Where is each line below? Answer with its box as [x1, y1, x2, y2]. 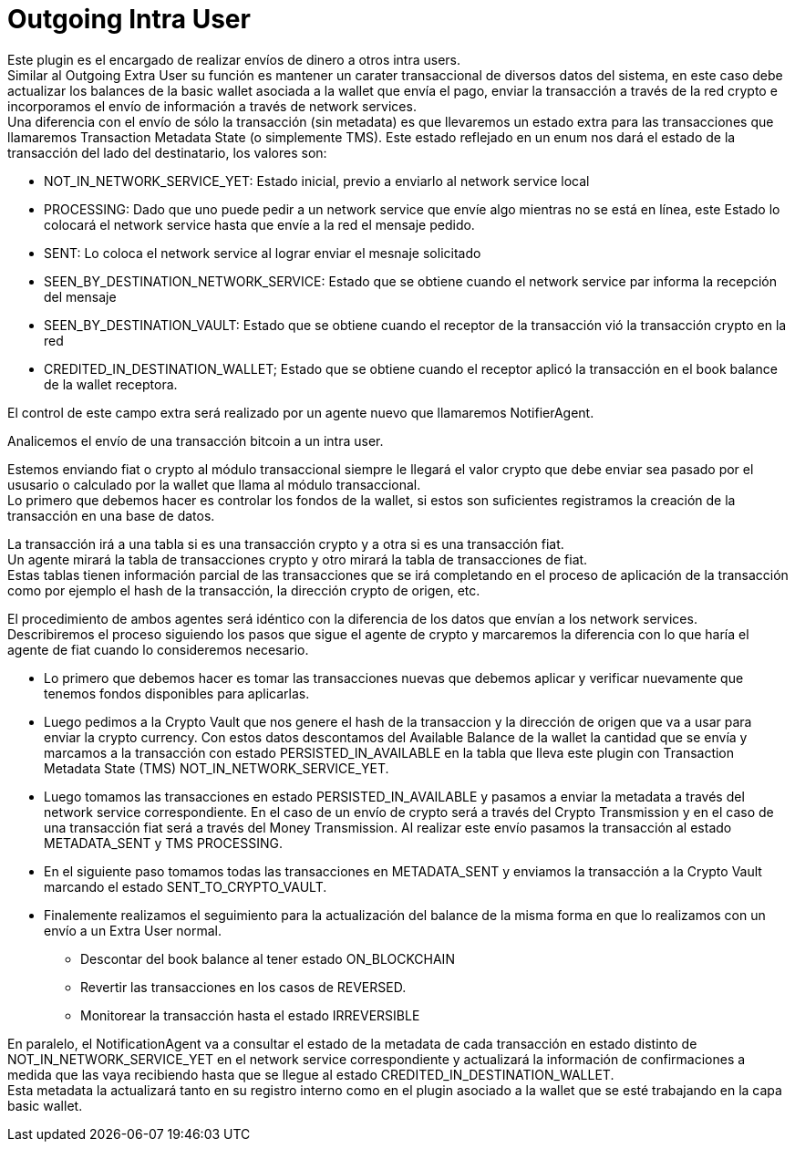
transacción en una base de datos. [7, 507, 215, 523]
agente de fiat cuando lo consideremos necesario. [7, 641, 309, 657]
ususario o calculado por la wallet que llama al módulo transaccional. [7, 476, 421, 492]
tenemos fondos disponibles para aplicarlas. [44, 685, 310, 701]
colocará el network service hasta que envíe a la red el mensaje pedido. [44, 216, 475, 233]
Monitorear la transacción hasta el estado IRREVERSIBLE [80, 1007, 420, 1023]
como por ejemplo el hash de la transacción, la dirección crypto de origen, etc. [7, 582, 480, 598]
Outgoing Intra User [7, 4, 251, 35]
